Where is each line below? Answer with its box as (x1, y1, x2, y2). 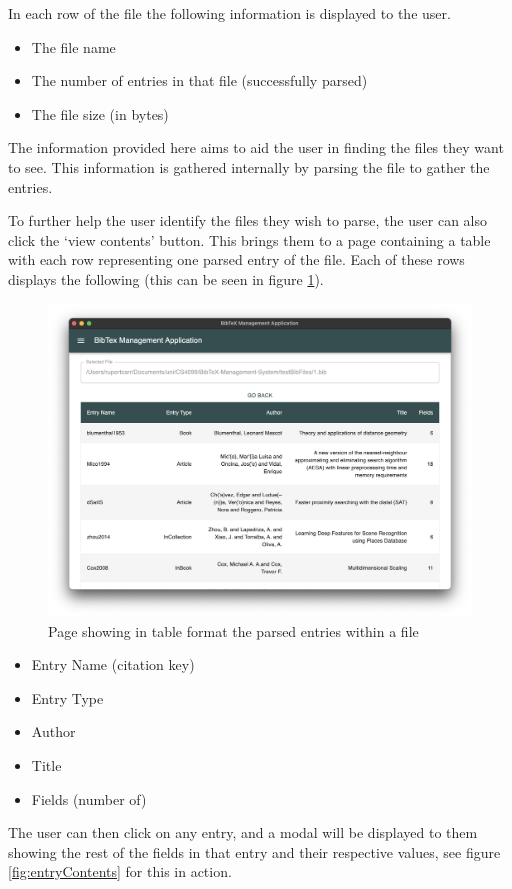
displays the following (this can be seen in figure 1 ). (8, 268, 324, 289)
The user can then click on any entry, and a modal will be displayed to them (8, 822, 478, 843)
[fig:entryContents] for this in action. (8, 861, 232, 882)
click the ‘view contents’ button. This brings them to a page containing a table (8, 229, 491, 250)
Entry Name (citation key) (31, 654, 195, 675)
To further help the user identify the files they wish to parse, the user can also (8, 210, 487, 231)
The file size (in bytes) (31, 103, 169, 124)
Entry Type (31, 687, 104, 708)
